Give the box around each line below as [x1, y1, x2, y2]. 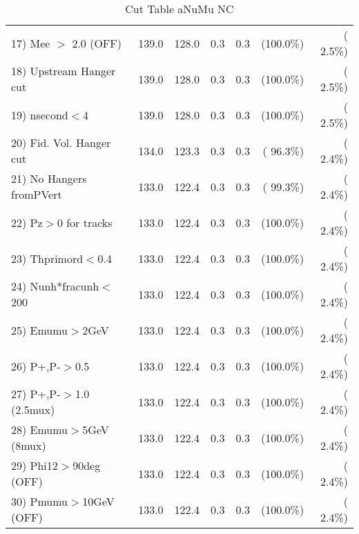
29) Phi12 [11, 457, 58, 473]
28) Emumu [11, 422, 68, 437]
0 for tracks [57, 214, 113, 230]
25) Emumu [11, 322, 68, 338]
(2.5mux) [11, 402, 55, 417]
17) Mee [11, 34, 50, 51]
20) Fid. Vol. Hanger [11, 135, 111, 150]
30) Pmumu [11, 493, 68, 509]
